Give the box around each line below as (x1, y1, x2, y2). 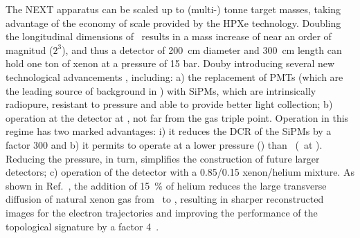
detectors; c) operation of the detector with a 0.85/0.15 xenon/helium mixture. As (6, 165, 354, 179)
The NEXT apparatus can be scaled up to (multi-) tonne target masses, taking (6, 2, 341, 16)
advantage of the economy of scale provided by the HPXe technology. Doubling (6, 15, 341, 30)
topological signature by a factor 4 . (6, 219, 159, 233)
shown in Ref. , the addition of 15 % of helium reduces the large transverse (6, 178, 327, 192)
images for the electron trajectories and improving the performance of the (6, 205, 318, 219)
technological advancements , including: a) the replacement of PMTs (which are (6, 69, 343, 84)
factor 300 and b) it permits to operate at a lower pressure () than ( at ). (6, 137, 323, 152)
